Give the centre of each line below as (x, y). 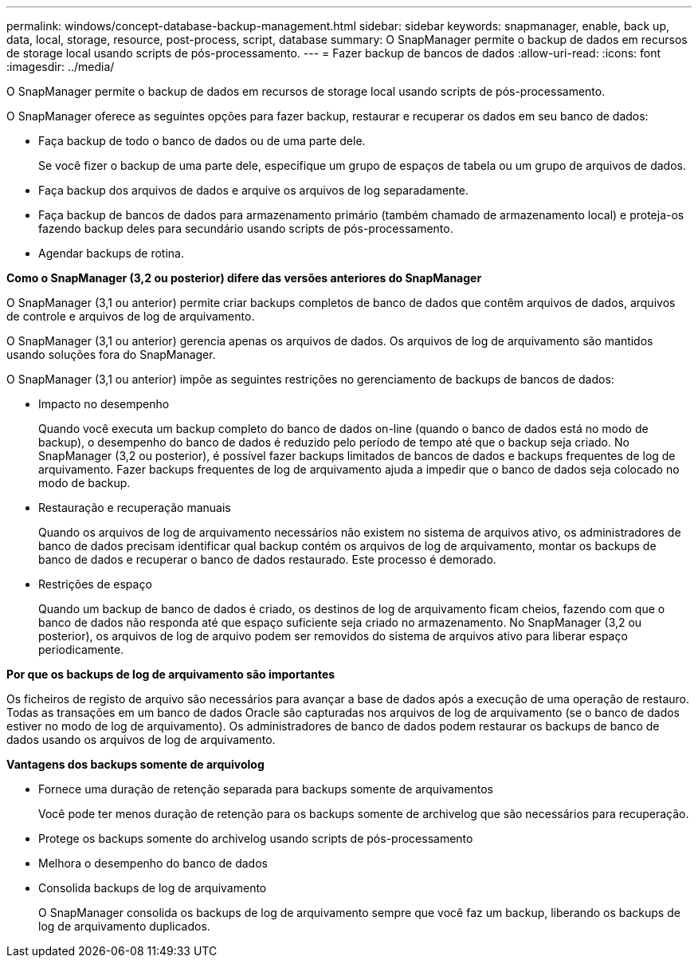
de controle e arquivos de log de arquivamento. (131, 316)
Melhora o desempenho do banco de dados (153, 863)
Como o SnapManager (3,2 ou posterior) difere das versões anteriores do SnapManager (244, 278)
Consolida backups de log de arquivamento (153, 888)
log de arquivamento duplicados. (124, 926)
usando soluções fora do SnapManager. (111, 354)
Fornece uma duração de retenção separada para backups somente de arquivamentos (266, 789)
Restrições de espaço (95, 584)
